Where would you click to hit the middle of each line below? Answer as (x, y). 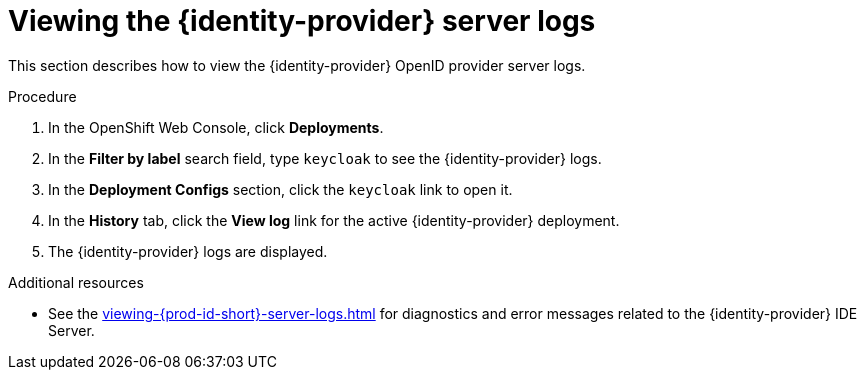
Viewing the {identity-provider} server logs (302, 21)
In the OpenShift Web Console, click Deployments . (216, 127)
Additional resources (76, 282)
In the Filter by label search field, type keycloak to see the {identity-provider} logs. (325, 158)
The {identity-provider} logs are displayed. (188, 251)
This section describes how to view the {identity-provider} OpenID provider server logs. (297, 65)
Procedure (42, 96)
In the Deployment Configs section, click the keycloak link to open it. (280, 189)
